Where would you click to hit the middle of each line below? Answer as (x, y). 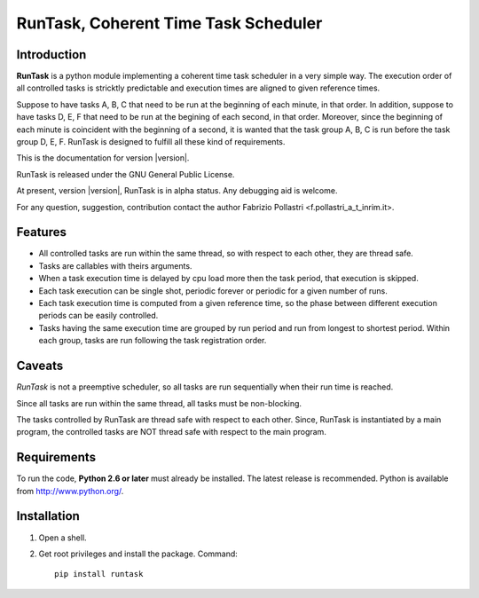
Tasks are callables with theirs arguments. (115, 265)
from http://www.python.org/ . (70, 491)
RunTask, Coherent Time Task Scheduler (169, 23)
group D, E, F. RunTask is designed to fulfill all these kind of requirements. (151, 142)
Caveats (40, 366)
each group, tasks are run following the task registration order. (153, 341)
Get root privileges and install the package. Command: (138, 554)
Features (41, 232)
